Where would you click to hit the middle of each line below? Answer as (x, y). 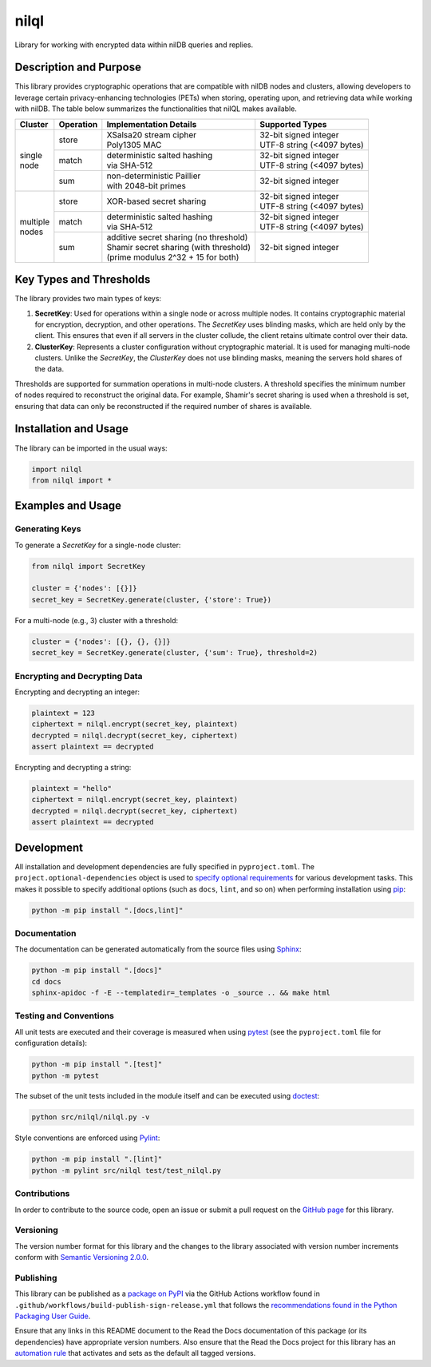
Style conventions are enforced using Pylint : (87, 1138)
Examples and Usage (68, 506)
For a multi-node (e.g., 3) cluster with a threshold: (97, 620)
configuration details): (51, 1043)
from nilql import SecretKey (89, 566)
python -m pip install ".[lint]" (97, 1159)
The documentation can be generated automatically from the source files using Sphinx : (158, 949)
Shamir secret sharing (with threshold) (179, 247)
